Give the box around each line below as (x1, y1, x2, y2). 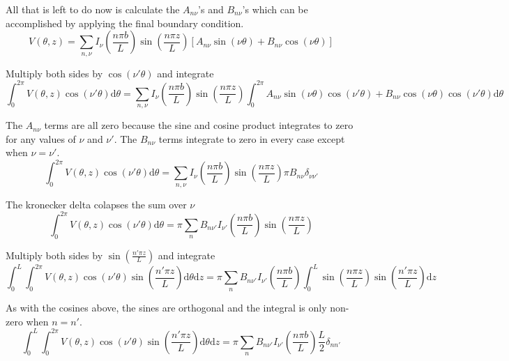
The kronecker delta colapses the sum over (6, 197, 187, 211)
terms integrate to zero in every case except (158, 131, 345, 146)
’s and (198, 2, 224, 16)
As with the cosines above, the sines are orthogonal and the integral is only (6, 300, 327, 314)
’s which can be (242, 2, 308, 16)
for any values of (6, 131, 76, 146)
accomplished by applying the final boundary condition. (6, 15, 244, 30)
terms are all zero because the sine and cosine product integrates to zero (44, 118, 354, 132)
